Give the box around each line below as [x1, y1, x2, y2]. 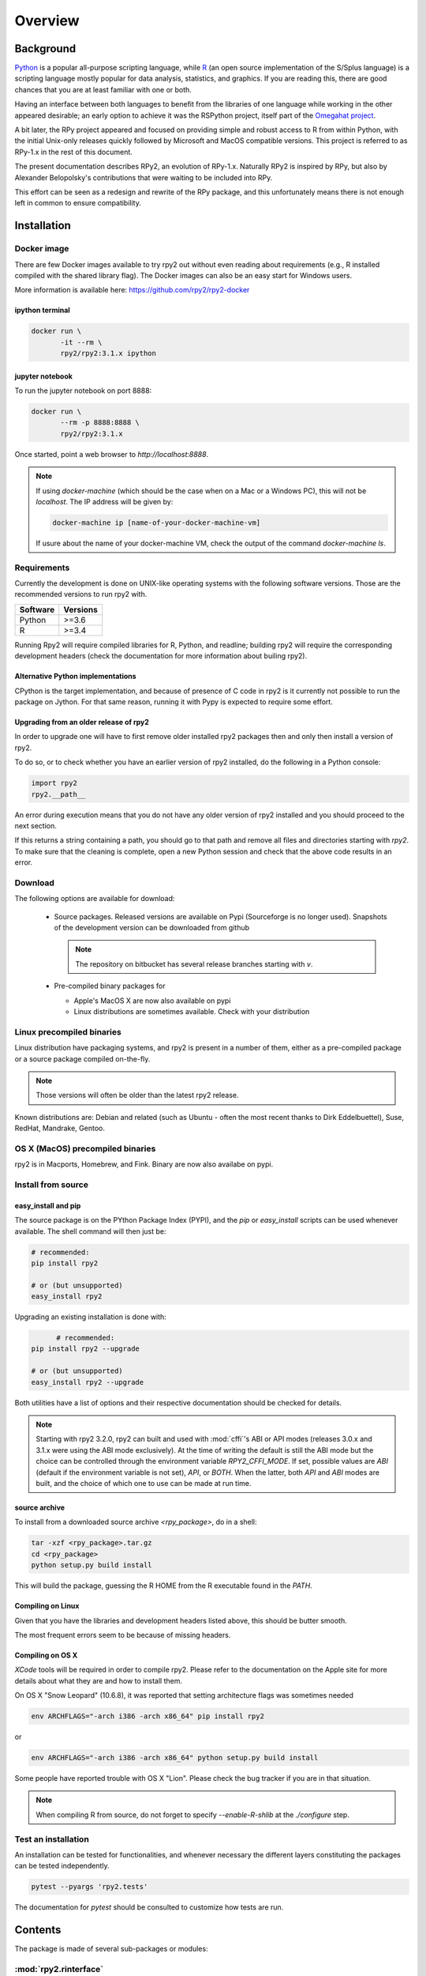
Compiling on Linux [14, 1601, 80, 1611]
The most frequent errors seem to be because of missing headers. [14, 1630, 231, 1639]
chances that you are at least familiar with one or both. [14, 85, 192, 94]
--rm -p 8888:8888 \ [60, 418, 140, 427]
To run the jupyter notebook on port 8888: [14, 386, 152, 395]
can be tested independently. [14, 1861, 110, 1871]
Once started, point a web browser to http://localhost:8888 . [14, 449, 209, 458]
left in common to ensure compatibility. [14, 198, 141, 208]
